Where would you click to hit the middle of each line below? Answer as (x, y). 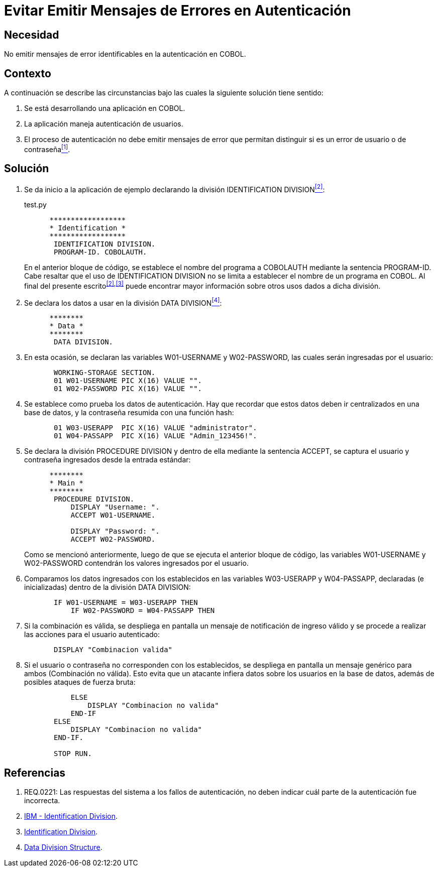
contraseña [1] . (47, 149)
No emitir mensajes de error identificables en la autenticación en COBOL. (125, 54)
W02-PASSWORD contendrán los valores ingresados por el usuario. (136, 563)
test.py (35, 205)
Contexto (28, 73)
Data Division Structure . (63, 847)
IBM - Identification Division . (71, 816)
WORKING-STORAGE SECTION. (105, 373)
